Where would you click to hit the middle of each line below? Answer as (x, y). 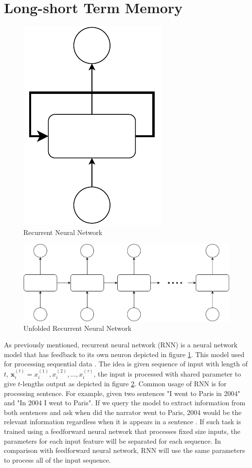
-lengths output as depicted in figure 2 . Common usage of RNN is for (123, 384)
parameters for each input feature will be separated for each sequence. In (113, 441)
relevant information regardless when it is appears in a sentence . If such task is (123, 422)
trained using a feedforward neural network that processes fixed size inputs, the (122, 431)
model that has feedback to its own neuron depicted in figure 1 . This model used (124, 354)
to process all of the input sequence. (57, 459)
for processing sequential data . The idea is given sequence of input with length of (126, 364)
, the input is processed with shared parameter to (167, 373)
